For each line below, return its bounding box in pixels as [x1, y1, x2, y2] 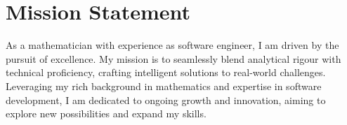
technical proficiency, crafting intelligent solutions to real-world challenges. [6, 65, 326, 80]
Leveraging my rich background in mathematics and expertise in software [6, 78, 322, 93]
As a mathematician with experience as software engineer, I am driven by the [6, 38, 339, 52]
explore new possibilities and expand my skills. [6, 106, 207, 121]
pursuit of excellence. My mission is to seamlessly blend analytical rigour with [6, 51, 341, 66]
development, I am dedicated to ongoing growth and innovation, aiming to [6, 92, 326, 107]
